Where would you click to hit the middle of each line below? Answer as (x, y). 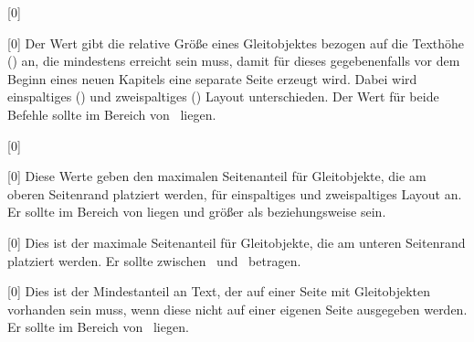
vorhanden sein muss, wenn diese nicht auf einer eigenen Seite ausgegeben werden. (237, 309)
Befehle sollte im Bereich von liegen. (112, 114)
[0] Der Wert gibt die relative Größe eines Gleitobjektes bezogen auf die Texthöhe (236, 43)
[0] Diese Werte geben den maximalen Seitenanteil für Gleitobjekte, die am (217, 176)
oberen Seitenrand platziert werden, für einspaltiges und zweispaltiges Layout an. (235, 193)
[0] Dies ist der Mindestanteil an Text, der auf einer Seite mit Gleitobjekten (219, 291)
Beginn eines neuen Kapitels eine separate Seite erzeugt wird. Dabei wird (212, 78)
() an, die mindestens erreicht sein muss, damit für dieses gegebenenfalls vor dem (234, 61)
